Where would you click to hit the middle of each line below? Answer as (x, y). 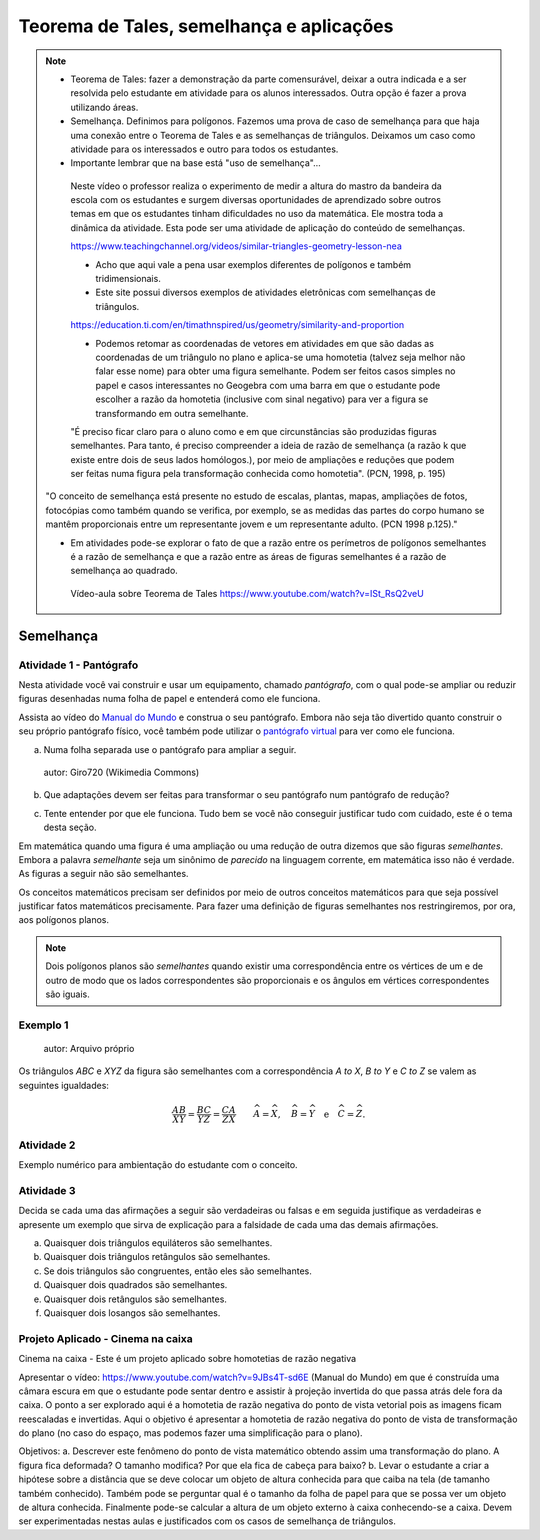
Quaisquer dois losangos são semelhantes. (132, 1312)
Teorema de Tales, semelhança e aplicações (206, 26)
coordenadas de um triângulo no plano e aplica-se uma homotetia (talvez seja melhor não (280, 357)
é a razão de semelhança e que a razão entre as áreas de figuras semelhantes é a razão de (258, 557)
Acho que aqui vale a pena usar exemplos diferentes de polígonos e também (253, 264)
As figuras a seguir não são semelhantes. (103, 874)
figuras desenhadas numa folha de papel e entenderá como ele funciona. (169, 699)
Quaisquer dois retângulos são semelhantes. (135, 1299)
